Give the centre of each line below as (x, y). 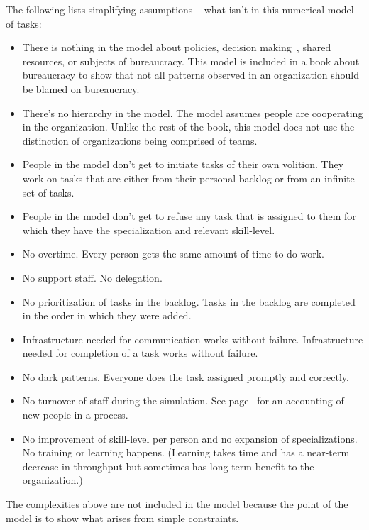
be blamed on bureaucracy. (81, 88)
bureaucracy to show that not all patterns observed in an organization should (191, 75)
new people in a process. (75, 415)
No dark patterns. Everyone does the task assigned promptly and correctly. (186, 376)
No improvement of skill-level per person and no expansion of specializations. (190, 438)
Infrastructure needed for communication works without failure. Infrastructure (193, 339)
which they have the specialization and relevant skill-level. (149, 230)
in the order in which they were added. (107, 315)
